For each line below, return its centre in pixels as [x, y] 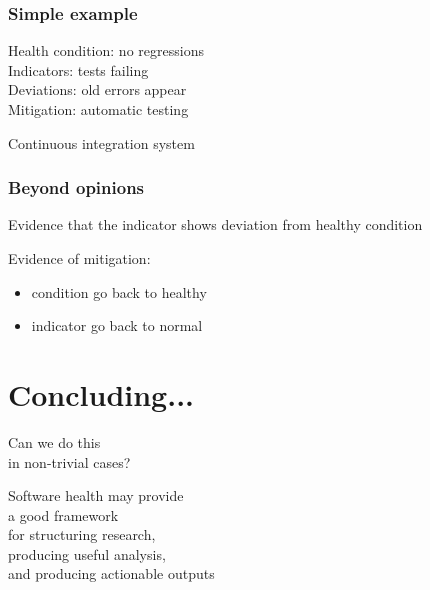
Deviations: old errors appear [97, 89]
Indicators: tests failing [78, 69]
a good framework [63, 514]
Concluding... [101, 393]
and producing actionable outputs [111, 573]
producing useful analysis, [87, 553]
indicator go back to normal [117, 325]
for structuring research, [82, 534]
